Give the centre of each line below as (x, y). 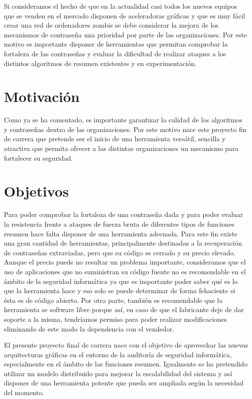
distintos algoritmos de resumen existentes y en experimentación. (100, 63)
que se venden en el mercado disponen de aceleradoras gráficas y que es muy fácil (125, 15)
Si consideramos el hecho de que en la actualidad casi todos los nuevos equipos (121, 6)
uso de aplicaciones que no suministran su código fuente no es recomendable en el (125, 271)
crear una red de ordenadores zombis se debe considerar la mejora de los (111, 25)
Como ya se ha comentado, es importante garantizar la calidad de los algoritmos (123, 120)
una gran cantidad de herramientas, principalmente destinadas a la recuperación (123, 243)
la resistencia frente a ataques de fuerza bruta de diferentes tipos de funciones (119, 224)
